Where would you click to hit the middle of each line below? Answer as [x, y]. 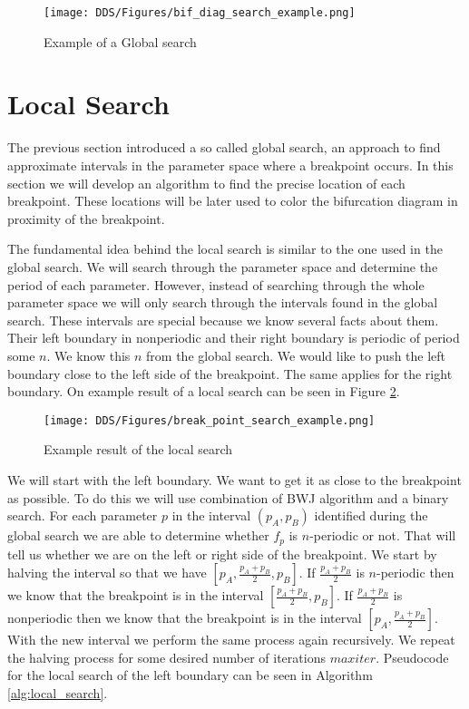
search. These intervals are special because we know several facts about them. [223, 320]
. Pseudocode [412, 657]
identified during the [371, 515]
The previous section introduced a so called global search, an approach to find [224, 147]
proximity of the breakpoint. [86, 218]
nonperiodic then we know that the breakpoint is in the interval [185, 618]
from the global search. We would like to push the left [296, 355]
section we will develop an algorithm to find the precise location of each [206, 183]
